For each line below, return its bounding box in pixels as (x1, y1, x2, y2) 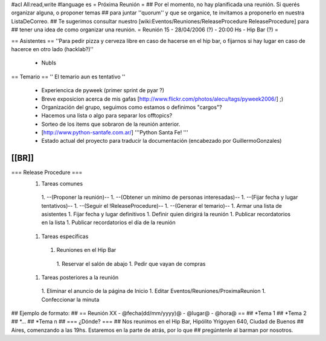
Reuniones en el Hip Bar (56, 246, 117, 254)
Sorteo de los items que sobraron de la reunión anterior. (41, 120, 181, 128)
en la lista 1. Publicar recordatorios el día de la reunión (41, 219, 176, 226)
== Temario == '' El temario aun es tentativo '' (11, 73, 126, 80)
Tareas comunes (41, 180, 83, 187)
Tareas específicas (41, 233, 89, 240)
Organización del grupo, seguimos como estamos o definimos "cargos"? (41, 103, 223, 111)
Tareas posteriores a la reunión (41, 274, 119, 281)
